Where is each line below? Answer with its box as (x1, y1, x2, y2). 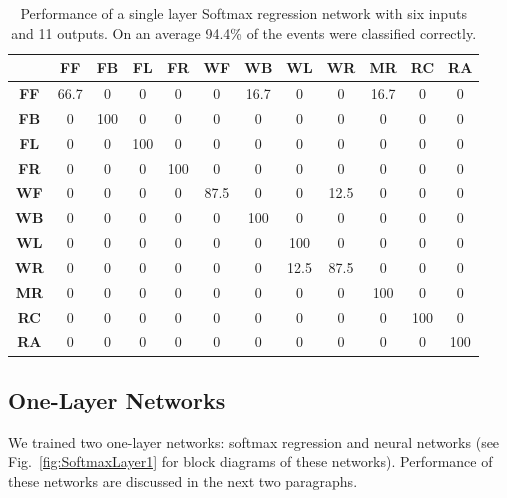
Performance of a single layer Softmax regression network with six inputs (20, 3, 467, 23)
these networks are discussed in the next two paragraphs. (8, 470, 358, 491)
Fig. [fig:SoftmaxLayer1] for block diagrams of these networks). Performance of (8, 451, 493, 472)
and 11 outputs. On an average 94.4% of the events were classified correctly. (11, 22, 477, 43)
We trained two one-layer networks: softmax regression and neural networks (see (8, 431, 500, 452)
